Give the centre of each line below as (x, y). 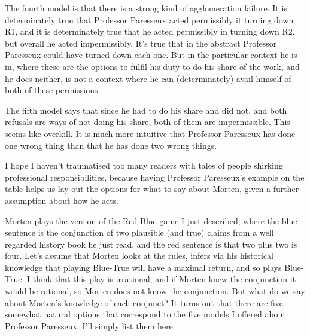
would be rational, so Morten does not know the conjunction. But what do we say (155, 291)
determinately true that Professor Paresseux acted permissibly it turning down (149, 19)
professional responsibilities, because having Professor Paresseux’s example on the (155, 177)
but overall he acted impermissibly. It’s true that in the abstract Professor (141, 43)
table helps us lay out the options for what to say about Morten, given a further (152, 189)
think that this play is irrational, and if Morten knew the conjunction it (164, 279)
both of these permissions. (53, 90)
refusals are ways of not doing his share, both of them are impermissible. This (148, 122)
